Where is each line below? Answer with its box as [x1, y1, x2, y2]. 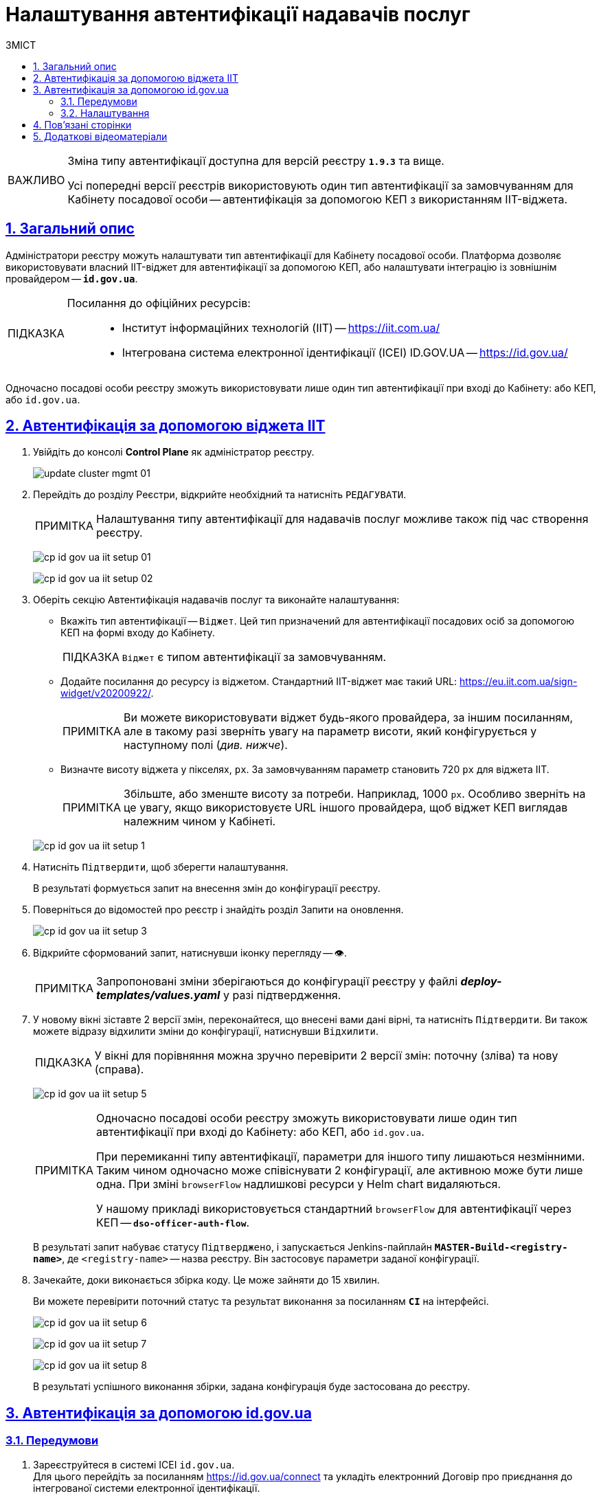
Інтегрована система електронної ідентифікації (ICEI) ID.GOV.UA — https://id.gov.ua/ [122, 345, 568, 359]
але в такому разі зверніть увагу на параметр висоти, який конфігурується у [124, 724, 537, 739]
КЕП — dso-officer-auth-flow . [96, 1216, 250, 1230]
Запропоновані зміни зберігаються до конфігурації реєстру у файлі [96, 974, 458, 989]
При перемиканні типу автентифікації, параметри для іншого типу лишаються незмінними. [96, 1150, 585, 1164]
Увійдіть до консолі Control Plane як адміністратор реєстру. [33, 446, 315, 458]
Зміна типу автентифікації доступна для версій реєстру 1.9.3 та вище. [67, 153, 444, 168]
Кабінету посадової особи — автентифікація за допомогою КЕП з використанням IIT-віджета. [67, 192, 568, 206]
